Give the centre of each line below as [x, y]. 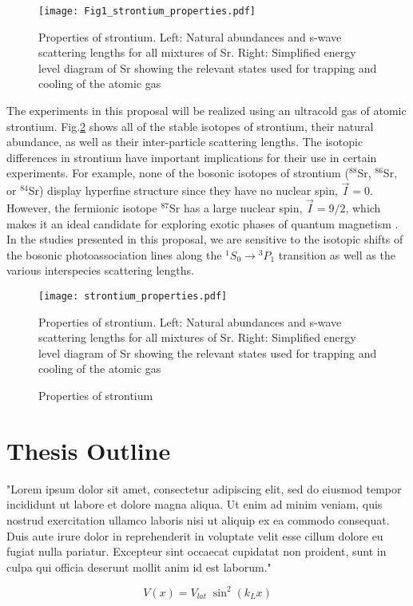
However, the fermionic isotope [82, 208]
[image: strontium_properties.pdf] [133, 296]
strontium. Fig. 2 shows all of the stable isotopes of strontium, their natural [190, 126]
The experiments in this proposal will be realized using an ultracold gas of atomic [206, 111]
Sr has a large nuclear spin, [236, 208]
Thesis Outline [89, 450]
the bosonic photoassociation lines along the [114, 254]
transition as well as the [337, 254]
